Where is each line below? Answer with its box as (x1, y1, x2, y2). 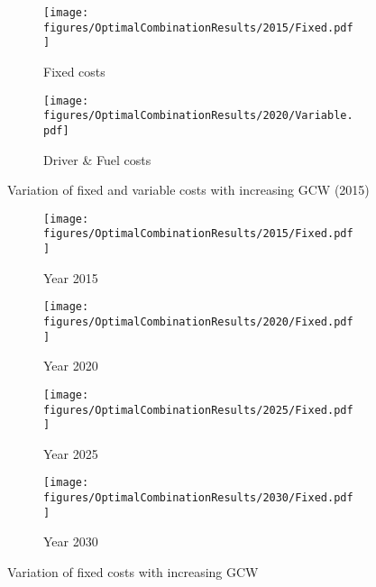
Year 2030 (43, 532, 98, 551)
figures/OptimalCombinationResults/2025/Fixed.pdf (43, 403, 353, 417)
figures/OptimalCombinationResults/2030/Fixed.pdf (43, 491, 353, 505)
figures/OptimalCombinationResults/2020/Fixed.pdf (43, 315, 353, 328)
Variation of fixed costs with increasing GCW (7, 562, 259, 581)
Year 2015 (43, 268, 98, 287)
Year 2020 (43, 356, 98, 375)
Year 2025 (43, 444, 98, 463)
